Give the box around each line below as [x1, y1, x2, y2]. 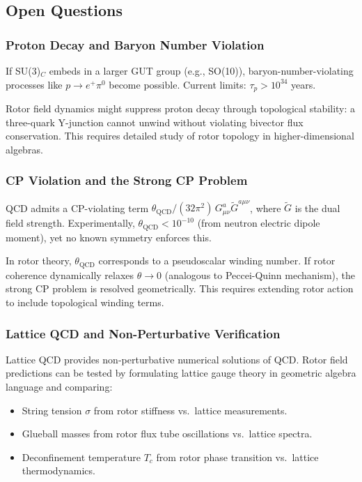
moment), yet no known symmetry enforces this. [6, 229, 212, 244]
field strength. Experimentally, [6, 216, 135, 230]
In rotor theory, [6, 253, 72, 268]
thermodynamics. [22, 463, 95, 478]
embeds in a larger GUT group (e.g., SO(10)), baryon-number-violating [49, 63, 354, 77]
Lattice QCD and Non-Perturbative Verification [6, 324, 281, 342]
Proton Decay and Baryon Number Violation [6, 36, 265, 53]
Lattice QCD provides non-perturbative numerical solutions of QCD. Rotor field [6, 352, 348, 366]
